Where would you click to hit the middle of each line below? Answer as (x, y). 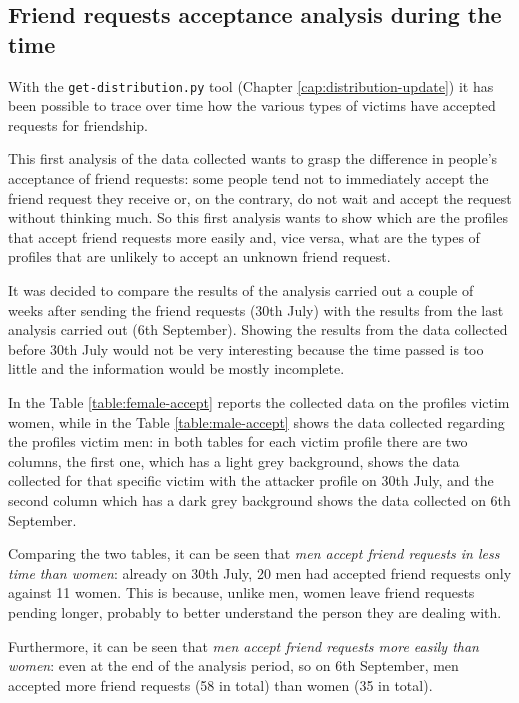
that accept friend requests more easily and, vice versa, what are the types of (244, 236)
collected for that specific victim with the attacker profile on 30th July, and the (251, 480)
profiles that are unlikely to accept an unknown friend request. (199, 256)
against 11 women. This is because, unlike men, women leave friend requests (241, 592)
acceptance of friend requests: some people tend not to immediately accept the (248, 178)
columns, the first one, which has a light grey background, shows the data (234, 460)
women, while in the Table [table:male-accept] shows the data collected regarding (256, 421)
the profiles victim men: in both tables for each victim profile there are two (238, 441)
